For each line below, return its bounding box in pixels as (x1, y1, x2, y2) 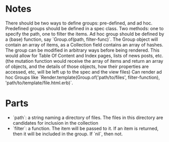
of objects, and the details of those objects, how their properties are (5, 63, 149, 69)
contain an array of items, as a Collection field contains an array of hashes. (5, 41, 164, 48)
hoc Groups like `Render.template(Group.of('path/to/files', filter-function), (5, 74, 160, 80)
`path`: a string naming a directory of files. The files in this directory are (12, 114, 163, 121)
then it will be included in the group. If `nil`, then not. (12, 131, 123, 137)
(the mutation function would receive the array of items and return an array (5, 58, 163, 64)
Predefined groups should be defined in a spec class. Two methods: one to (5, 25, 164, 31)
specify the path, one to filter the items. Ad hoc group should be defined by (5, 31, 164, 37)
